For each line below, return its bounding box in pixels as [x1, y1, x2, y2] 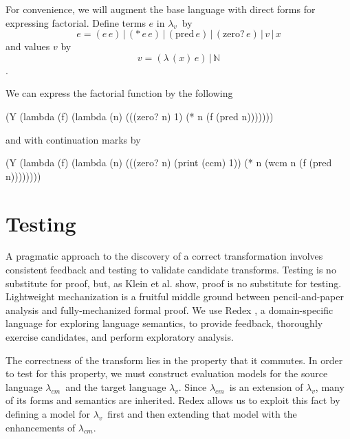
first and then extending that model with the [107, 407, 297, 420]
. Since [178, 379, 207, 394]
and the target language [65, 379, 166, 394]
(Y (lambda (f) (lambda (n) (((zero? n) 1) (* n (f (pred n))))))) [6, 109, 274, 123]
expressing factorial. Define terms [6, 15, 146, 30]
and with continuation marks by [6, 132, 141, 146]
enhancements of [6, 420, 76, 434]
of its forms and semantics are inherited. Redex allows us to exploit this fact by [6, 393, 340, 407]
